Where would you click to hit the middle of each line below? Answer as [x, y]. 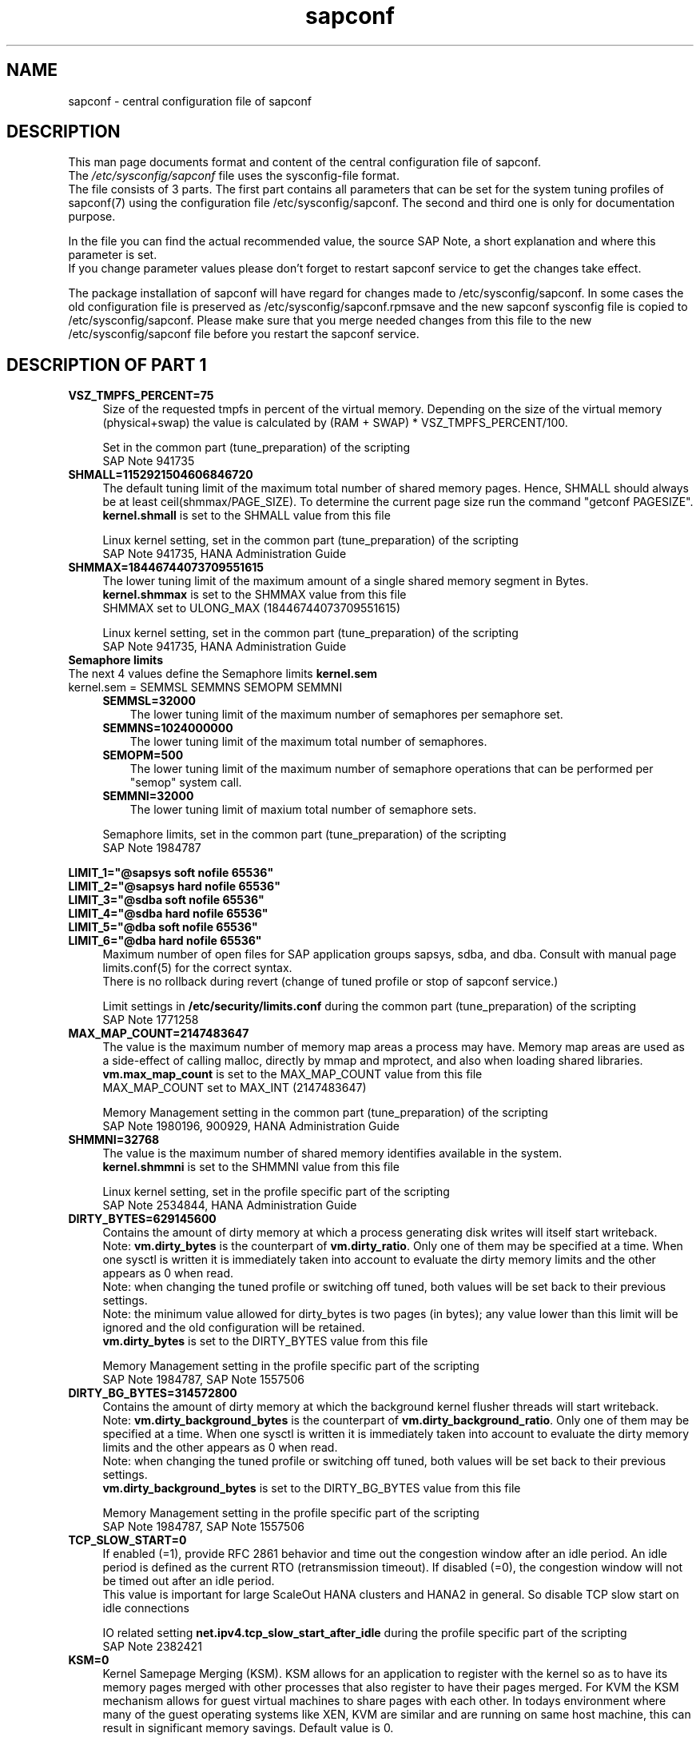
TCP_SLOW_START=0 [127, 1540]
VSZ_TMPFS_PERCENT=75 [141, 396]
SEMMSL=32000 [149, 701]
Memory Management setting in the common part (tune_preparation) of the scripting [325, 1113]
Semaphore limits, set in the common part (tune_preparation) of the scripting [304, 835]
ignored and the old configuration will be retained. [234, 1328]
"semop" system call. [186, 783]
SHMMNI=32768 [114, 1140]
